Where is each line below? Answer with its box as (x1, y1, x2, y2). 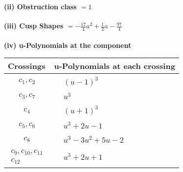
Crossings (8, 60, 46, 72)
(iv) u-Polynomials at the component (4, 40, 132, 50)
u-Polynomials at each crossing (54, 60, 175, 72)
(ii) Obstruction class (4, 1, 77, 11)
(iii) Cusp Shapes (4, 21, 64, 31)
